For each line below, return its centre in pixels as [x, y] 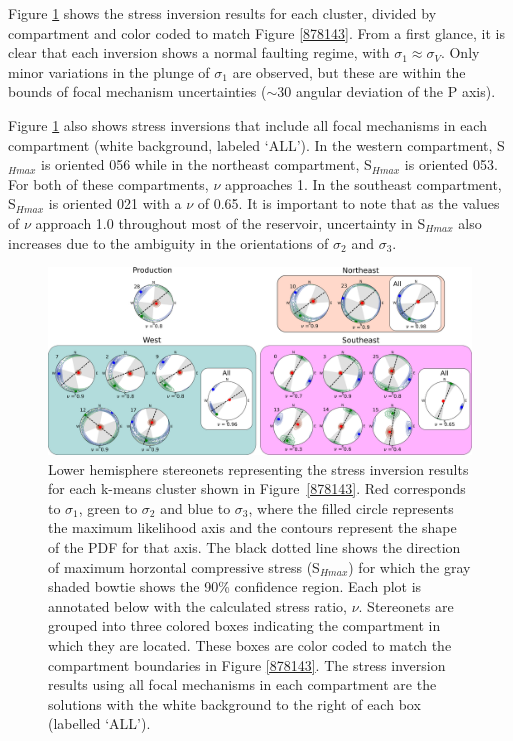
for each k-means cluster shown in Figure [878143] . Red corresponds [257, 488]
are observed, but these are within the [349, 71]
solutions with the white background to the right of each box [234, 703]
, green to [108, 507]
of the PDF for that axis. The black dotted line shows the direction [254, 547]
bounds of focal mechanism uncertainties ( [137, 91]
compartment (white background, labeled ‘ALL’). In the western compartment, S [256, 144]
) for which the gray [409, 566]
